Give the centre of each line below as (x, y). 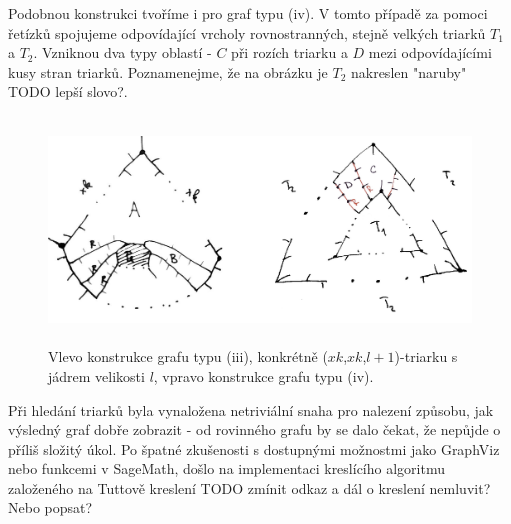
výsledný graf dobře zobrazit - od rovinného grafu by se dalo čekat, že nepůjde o (254, 429)
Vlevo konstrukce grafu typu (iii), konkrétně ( (188, 356)
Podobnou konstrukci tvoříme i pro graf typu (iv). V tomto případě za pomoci (248, 13)
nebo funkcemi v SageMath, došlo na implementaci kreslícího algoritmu (226, 468)
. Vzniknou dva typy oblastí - (122, 52)
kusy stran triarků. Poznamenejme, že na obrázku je (168, 71)
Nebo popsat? (50, 507)
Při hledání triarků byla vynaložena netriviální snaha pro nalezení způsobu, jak (251, 409)
